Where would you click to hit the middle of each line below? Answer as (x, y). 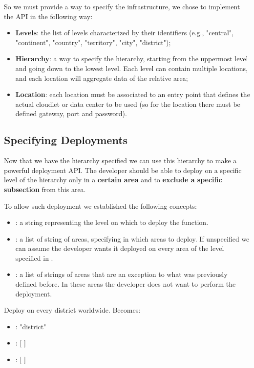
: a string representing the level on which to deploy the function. (112, 222)
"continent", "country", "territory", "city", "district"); (93, 42)
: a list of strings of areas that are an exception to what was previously (121, 274)
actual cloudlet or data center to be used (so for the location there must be (128, 104)
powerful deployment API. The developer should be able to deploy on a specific (123, 170)
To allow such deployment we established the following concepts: (100, 206)
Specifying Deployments (66, 140)
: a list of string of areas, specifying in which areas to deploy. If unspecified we (132, 238)
